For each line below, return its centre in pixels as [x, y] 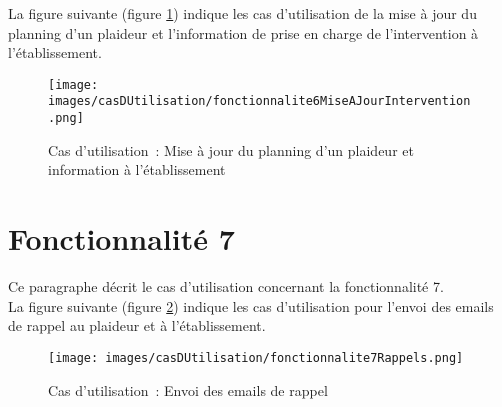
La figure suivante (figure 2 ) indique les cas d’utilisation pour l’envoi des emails [251, 305]
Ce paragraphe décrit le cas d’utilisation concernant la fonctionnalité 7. [226, 286]
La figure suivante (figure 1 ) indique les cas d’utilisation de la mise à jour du [242, 13]
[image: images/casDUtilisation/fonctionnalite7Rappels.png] [256, 357]
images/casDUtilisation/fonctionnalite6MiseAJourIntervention [259, 101]
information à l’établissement [137, 169]
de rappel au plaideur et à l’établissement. [137, 325]
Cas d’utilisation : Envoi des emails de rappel [188, 389]
